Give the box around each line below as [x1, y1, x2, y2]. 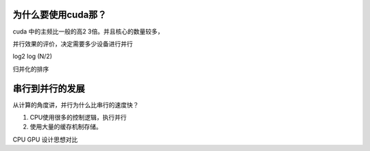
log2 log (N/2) [12, 52, 53, 61]
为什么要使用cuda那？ [12, 9, 107, 20]
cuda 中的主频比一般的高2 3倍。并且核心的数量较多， [12, 27, 164, 36]
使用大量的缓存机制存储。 [29, 123, 102, 131]
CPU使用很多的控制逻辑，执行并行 [29, 113, 127, 121]
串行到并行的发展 [12, 83, 85, 94]
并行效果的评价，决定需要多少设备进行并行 [12, 40, 133, 48]
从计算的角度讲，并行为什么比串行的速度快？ [12, 100, 139, 109]
